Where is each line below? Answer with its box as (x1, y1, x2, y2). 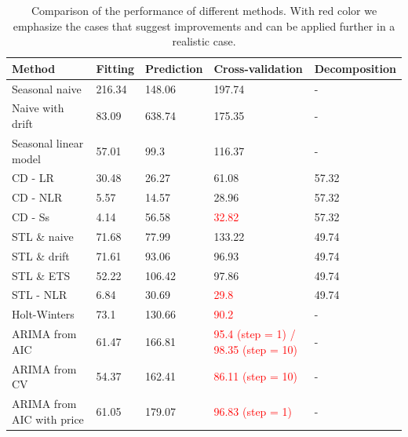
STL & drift (12, 247, 70, 264)
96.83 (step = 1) (213, 402, 293, 419)
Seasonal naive (12, 80, 82, 97)
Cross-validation (213, 60, 303, 76)
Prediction (145, 60, 203, 76)
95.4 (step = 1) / (213, 326, 296, 342)
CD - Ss (12, 209, 50, 225)
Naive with (12, 100, 64, 116)
